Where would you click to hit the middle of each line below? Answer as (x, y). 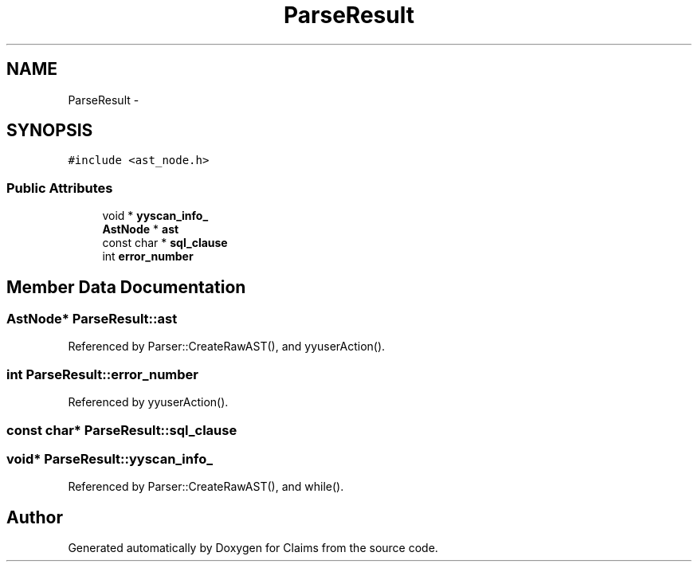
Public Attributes (60, 188)
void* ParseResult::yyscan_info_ (110, 458)
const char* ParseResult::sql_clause (122, 430)
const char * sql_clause (165, 243)
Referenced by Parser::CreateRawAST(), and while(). (206, 487)
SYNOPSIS (50, 131)
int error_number (148, 257)
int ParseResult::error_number (103, 374)
